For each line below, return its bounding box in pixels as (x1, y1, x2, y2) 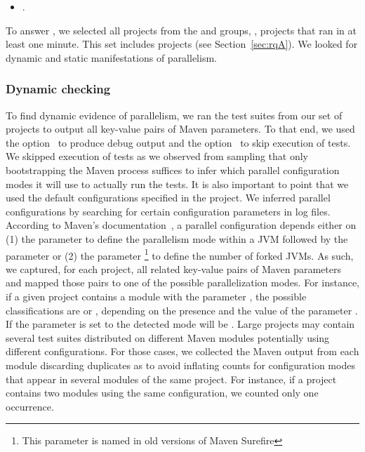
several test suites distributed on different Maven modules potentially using (6, 330, 330, 345)
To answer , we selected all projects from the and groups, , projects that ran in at (6, 22, 357, 37)
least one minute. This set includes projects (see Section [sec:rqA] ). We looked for (6, 36, 358, 51)
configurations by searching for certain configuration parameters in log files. (6, 204, 331, 218)
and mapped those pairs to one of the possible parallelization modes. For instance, (6, 275, 360, 290)
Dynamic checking (6, 80, 111, 98)
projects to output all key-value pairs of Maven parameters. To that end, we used (6, 121, 355, 136)
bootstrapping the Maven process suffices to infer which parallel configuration (6, 162, 340, 177)
